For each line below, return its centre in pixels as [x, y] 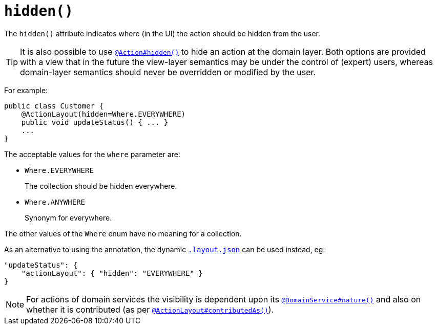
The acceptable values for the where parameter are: [92, 154]
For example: [26, 90]
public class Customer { [54, 106]
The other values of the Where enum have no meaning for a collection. [123, 233]
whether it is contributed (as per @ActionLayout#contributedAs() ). [150, 309]
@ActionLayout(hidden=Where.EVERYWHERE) [103, 114]
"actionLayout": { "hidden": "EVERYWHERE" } [112, 273]
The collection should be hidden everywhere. [101, 186]
